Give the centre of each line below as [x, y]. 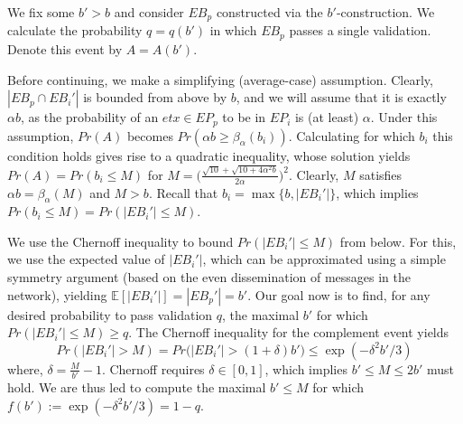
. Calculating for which [352, 135]
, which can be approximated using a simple [324, 259]
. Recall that [183, 192]
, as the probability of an [89, 117]
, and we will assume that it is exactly [341, 97]
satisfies [381, 174]
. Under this [404, 117]
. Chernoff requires [153, 368]
